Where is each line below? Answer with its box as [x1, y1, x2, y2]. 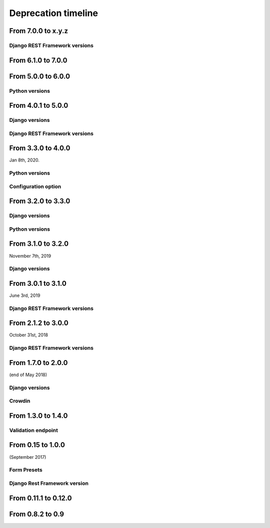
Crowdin [9, 398, 30, 405]
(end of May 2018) [9, 372, 47, 378]
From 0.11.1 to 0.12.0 [9, 494, 72, 502]
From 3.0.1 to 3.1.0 [9, 279, 67, 288]
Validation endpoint [9, 427, 58, 434]
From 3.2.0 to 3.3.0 [9, 197, 70, 206]
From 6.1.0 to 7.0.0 [9, 56, 67, 65]
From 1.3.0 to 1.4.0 [9, 411, 68, 420]
